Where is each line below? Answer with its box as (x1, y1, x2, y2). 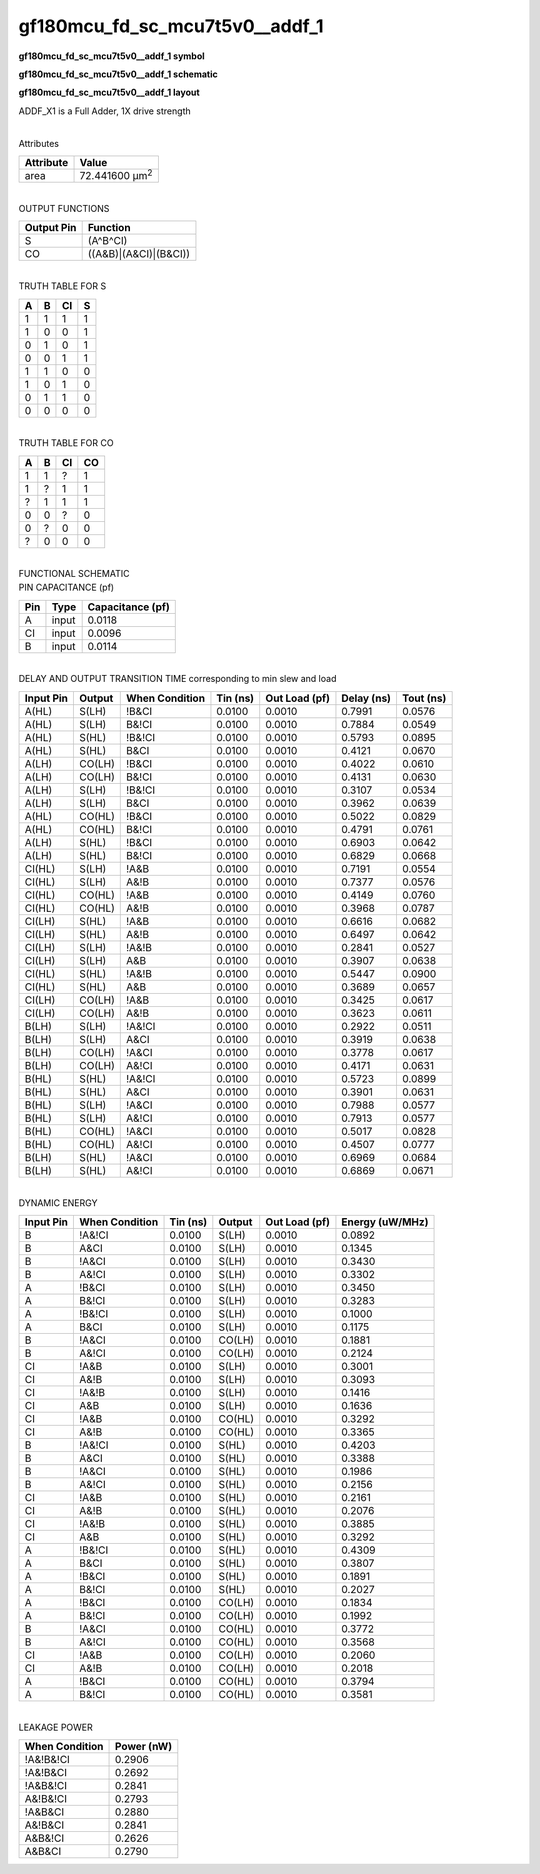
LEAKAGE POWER (18, 1721, 94, 1733)
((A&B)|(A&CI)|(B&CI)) (87, 247, 190, 260)
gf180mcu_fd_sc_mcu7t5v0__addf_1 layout (18, 86, 200, 99)
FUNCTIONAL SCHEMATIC (18, 567, 130, 579)
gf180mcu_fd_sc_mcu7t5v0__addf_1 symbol (18, 50, 205, 62)
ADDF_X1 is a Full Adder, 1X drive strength (18, 105, 191, 117)
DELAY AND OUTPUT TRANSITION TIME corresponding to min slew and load (18, 673, 337, 685)
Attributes (18, 137, 60, 149)
